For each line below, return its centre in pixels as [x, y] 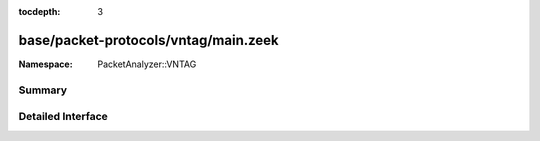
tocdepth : [39, 11]
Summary [43, 90]
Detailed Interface [63, 117]
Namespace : [46, 64]
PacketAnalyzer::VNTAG [147, 64]
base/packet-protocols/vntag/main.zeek [148, 40]
